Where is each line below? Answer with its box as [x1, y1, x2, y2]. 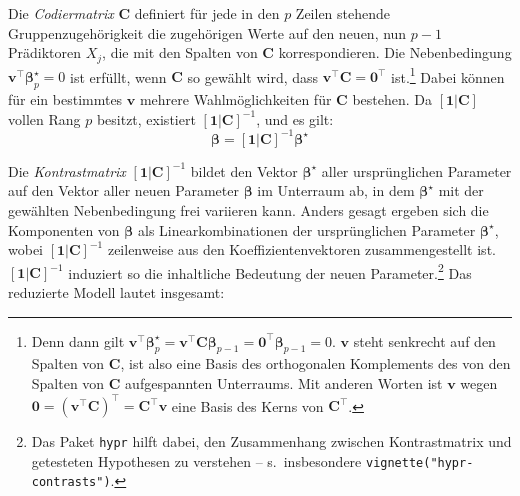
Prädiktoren [8, 42, 82, 63]
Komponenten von [8, 219, 120, 240]
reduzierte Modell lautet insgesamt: [8, 282, 225, 302]
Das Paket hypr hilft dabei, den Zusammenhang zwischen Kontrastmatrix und [31, 431, 512, 452]
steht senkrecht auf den [353, 330, 496, 351]
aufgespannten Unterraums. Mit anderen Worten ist [125, 372, 443, 393]
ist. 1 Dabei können [391, 63, 505, 87]
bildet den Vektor [190, 160, 298, 181]
